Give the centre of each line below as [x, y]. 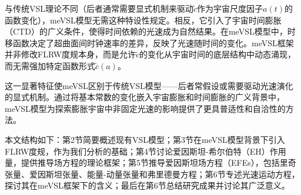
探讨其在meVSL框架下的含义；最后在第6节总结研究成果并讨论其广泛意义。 [147, 185]
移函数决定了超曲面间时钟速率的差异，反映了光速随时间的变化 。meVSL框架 [149, 42]
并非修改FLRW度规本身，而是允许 [71, 54]
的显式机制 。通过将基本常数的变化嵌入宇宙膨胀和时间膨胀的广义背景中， [145, 97]
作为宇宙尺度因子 [230, 8]
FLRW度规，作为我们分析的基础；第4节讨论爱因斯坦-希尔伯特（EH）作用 [146, 151]
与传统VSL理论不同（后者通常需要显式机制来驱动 [99, 8]
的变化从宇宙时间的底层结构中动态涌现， [218, 54]
